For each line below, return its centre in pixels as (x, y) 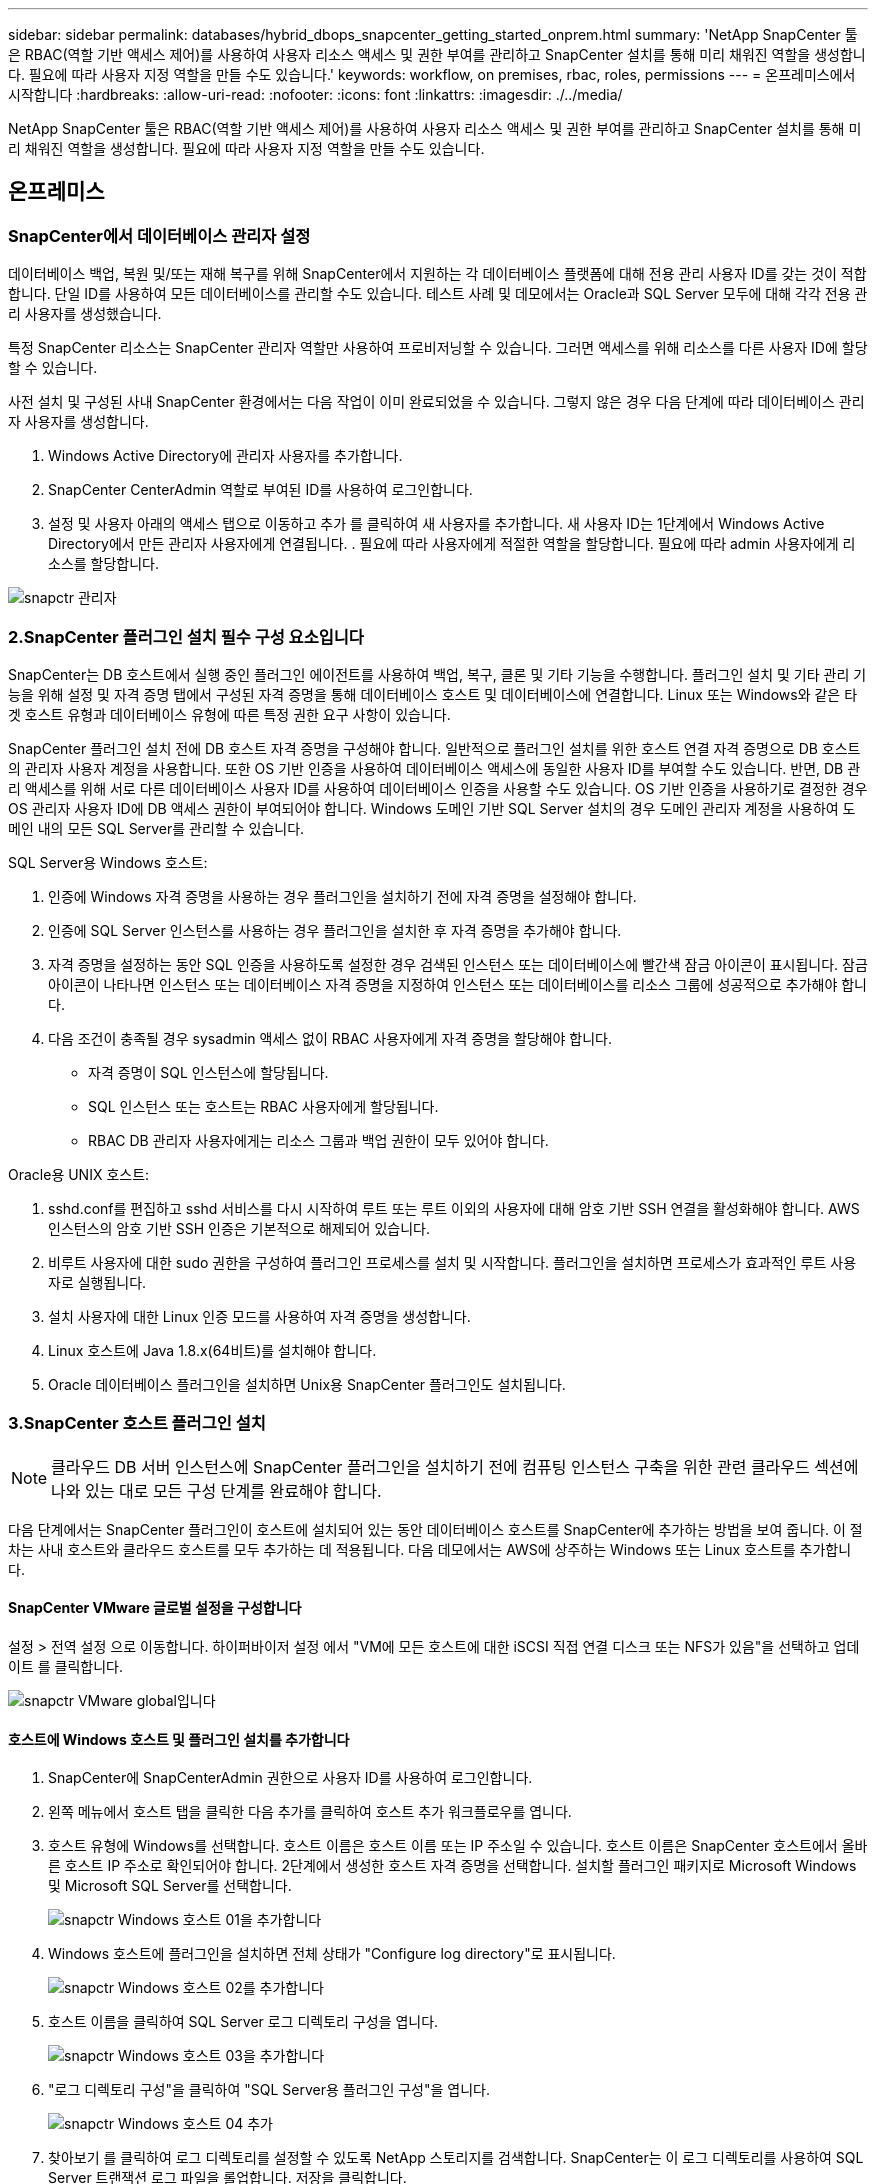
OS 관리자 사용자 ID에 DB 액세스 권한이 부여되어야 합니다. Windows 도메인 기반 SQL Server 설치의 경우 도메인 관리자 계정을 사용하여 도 (432, 808)
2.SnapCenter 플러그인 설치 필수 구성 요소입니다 (186, 636)
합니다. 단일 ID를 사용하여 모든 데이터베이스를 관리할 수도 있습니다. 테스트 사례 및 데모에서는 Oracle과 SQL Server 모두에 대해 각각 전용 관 (438, 294)
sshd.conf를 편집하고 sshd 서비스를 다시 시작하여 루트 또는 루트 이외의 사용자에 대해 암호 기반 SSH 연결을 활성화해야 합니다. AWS (454, 1208)
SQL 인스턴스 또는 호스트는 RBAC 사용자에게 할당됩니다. (263, 1106)
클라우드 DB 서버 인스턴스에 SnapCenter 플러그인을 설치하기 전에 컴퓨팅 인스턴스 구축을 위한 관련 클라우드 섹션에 (455, 1466)
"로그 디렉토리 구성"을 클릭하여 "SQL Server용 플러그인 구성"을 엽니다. (269, 2090)
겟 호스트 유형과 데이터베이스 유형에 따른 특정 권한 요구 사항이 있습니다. (229, 714)
